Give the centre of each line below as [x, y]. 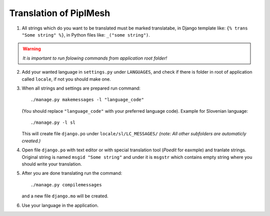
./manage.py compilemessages [66, 185]
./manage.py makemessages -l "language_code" [87, 100]
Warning [32, 49]
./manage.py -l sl [53, 123]
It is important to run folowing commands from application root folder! [95, 58]
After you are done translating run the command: [72, 173]
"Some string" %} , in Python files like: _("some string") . [86, 35]
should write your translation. [52, 164]
